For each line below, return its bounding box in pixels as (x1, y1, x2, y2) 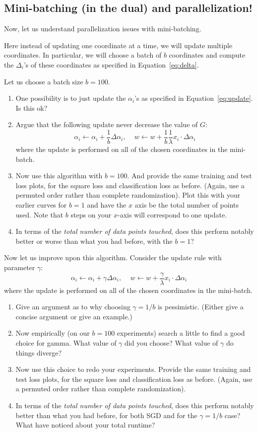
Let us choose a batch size (4, 76, 83, 86)
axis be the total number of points (134, 199, 239, 210)
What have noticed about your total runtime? (15, 420, 155, 430)
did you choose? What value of (125, 337, 218, 348)
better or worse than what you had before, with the (15, 235, 173, 246)
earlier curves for (15, 199, 67, 210)
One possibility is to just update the (15, 93, 126, 103)
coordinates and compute (169, 50, 246, 60)
